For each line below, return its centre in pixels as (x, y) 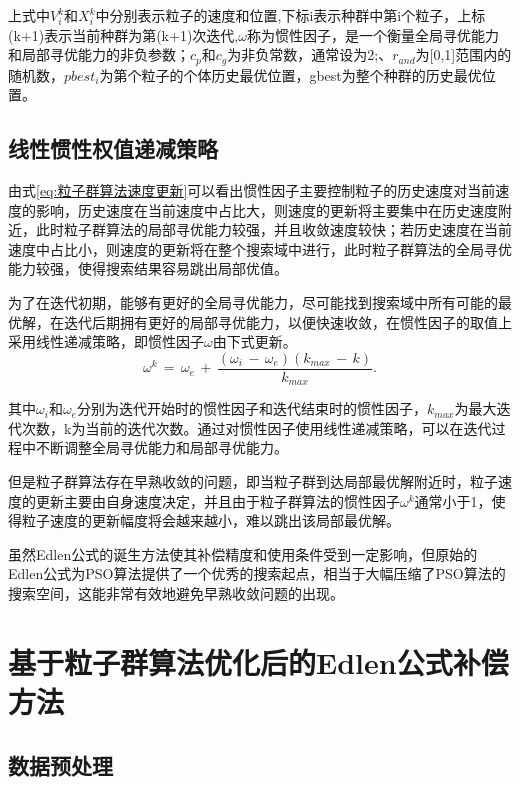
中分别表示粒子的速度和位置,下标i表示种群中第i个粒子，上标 (290, 15)
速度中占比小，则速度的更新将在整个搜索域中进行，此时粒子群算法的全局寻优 (260, 248)
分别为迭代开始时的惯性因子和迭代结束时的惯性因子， (251, 408)
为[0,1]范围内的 (463, 54)
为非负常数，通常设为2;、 (310, 54)
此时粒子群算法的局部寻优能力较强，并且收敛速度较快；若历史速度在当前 (273, 229)
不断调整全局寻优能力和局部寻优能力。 (161, 447)
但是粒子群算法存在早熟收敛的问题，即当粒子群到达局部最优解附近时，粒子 (253, 481)
